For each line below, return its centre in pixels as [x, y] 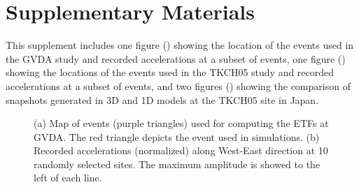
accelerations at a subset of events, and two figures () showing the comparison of [178, 85]
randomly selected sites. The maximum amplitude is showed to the [177, 164]
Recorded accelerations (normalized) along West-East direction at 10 [181, 150]
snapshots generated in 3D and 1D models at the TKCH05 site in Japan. [162, 99]
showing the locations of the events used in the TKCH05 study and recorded [170, 72]
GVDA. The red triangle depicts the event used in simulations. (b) [177, 136]
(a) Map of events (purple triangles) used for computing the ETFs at [181, 123]
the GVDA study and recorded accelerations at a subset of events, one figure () [176, 58]
